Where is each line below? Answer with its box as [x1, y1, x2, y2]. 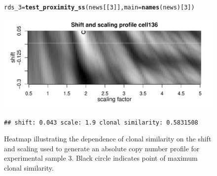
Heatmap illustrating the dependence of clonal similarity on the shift [4, 133, 212, 144]
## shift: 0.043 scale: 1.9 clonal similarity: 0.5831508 [4, 119, 198, 126]
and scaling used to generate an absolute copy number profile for [4, 143, 200, 153]
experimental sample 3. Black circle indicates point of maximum [4, 153, 198, 163]
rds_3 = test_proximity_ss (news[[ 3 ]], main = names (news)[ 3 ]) [4, 4, 195, 11]
